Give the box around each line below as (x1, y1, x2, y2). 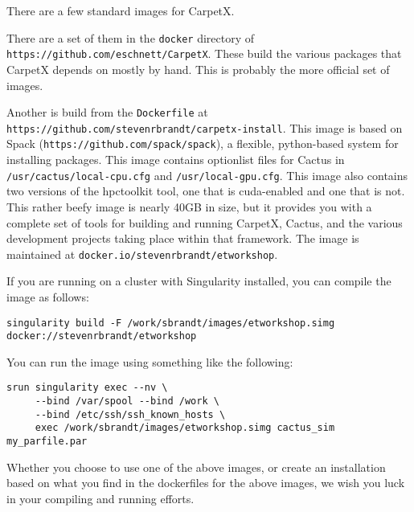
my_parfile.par (6, 436, 88, 448)
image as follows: (6, 288, 89, 305)
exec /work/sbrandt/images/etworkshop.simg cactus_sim (35, 422, 335, 434)
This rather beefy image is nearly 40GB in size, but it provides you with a (6, 198, 372, 215)
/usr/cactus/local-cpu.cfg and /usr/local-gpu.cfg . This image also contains (6, 166, 408, 183)
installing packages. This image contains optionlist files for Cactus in (6, 151, 345, 168)
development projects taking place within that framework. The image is (6, 230, 359, 247)
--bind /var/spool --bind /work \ (35, 395, 219, 408)
